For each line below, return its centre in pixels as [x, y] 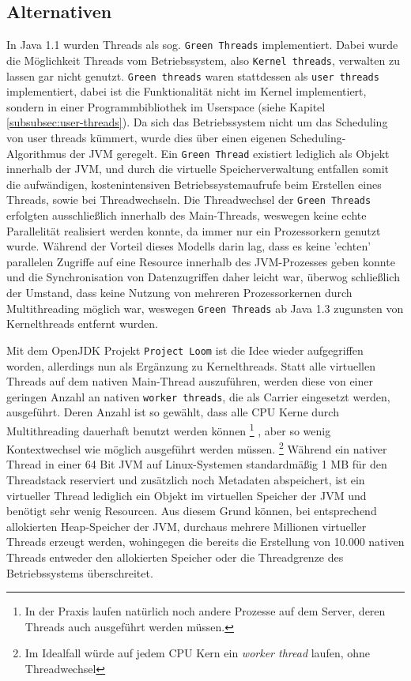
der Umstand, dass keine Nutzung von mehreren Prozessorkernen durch [179, 293]
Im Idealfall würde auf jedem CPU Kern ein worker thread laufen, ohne [198, 653]
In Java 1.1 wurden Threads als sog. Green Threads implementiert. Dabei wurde [202, 45]
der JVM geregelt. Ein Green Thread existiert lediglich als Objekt [230, 153]
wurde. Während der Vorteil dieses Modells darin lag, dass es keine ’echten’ [189, 246]
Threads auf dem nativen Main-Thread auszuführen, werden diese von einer [190, 381]
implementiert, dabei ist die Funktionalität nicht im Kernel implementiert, [187, 91]
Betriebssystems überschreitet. [80, 572]
